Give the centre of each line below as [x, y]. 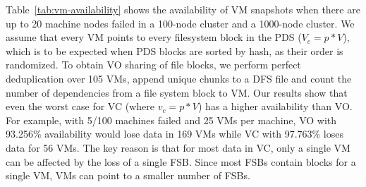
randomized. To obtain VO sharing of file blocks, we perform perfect [153, 65]
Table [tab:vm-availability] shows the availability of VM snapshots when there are [183, 9]
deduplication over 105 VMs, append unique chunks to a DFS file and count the [179, 78]
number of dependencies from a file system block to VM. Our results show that [177, 92]
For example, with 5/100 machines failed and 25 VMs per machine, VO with [171, 120]
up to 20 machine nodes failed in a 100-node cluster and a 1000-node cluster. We [180, 23]
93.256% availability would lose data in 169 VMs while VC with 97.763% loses [175, 134]
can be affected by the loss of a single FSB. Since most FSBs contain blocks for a [181, 161]
